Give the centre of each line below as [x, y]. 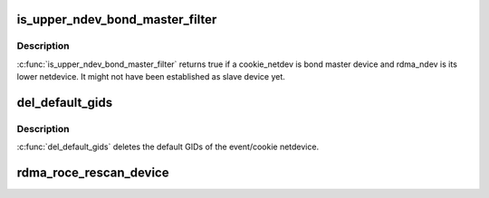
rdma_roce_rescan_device [93, 173]
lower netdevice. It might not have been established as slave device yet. [151, 77]
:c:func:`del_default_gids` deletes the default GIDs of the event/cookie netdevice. [168, 147]
